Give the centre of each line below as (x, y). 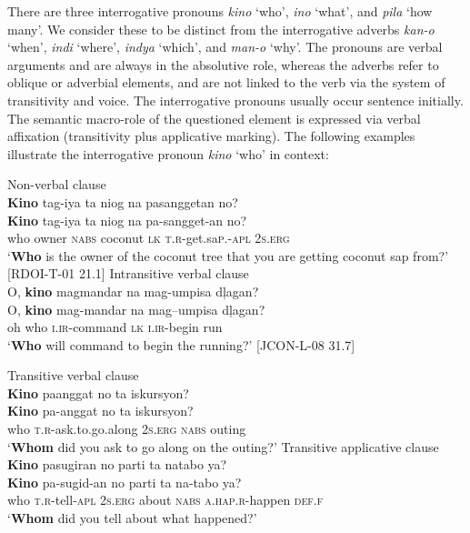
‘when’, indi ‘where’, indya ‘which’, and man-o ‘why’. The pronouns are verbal (225, 47)
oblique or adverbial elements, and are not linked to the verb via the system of (226, 82)
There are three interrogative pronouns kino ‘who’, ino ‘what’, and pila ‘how (220, 11)
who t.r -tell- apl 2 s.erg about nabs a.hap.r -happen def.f (165, 500)
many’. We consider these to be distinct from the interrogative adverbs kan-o (221, 29)
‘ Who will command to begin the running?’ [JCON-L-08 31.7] (181, 344)
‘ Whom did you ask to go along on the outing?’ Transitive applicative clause (223, 446)
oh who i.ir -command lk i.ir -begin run (115, 327)
